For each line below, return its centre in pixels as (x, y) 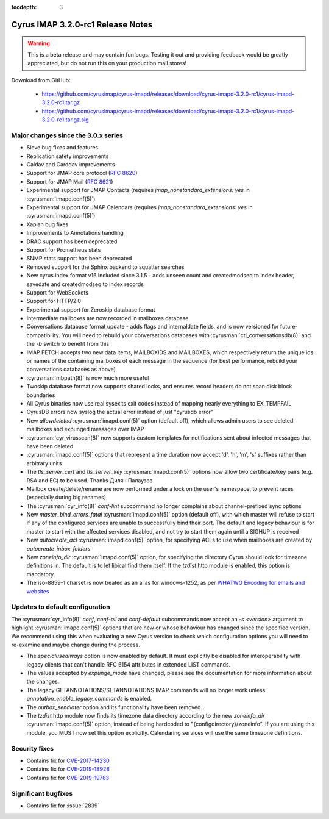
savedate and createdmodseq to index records (85, 284)
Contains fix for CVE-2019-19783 (68, 778)
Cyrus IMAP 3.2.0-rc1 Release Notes (82, 24)
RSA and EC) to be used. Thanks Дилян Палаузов (90, 480)
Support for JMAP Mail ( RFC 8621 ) (70, 181)
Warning (39, 43)
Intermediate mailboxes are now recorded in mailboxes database (108, 318)
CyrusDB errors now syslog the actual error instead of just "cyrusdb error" (120, 412)
